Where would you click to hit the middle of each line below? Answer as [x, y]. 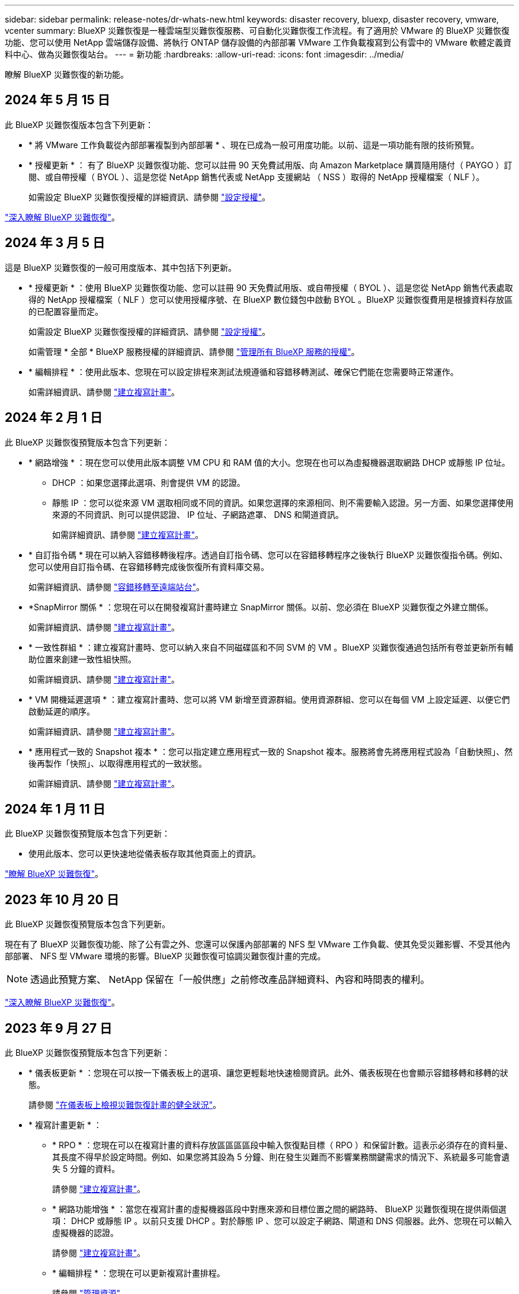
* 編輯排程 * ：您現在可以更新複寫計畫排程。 [139, 1273]
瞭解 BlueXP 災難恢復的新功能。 [67, 74]
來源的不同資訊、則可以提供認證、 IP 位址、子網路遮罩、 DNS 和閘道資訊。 [198, 514]
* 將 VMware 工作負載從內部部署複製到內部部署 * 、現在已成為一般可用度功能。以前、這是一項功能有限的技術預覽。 [254, 145]
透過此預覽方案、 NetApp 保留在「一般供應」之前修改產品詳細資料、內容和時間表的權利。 [230, 980]
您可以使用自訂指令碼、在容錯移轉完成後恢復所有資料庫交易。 [149, 566]
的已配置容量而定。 [66, 311]
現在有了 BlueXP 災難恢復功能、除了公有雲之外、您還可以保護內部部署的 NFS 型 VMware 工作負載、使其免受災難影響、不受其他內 [258, 944]
